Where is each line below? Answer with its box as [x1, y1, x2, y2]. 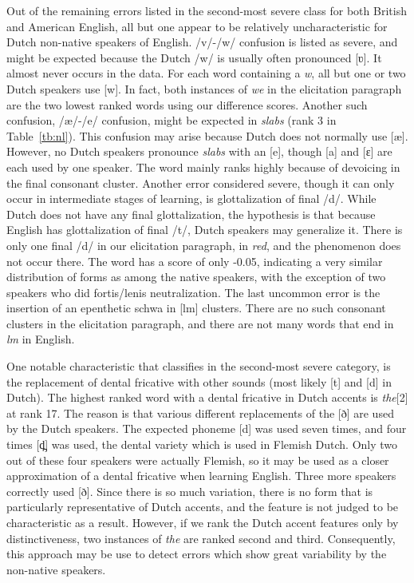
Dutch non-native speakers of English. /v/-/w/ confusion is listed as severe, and [6, 34, 398, 50]
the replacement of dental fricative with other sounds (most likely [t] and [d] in [6, 373, 392, 390]
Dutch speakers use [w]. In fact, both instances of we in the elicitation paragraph [6, 80, 402, 97]
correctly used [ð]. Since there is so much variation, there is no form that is [6, 482, 373, 499]
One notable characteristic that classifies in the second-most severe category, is [6, 358, 391, 375]
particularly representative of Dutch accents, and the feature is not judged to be [6, 498, 399, 515]
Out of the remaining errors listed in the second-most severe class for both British [6, 2, 407, 18]
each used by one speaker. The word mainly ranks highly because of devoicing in [6, 158, 400, 175]
